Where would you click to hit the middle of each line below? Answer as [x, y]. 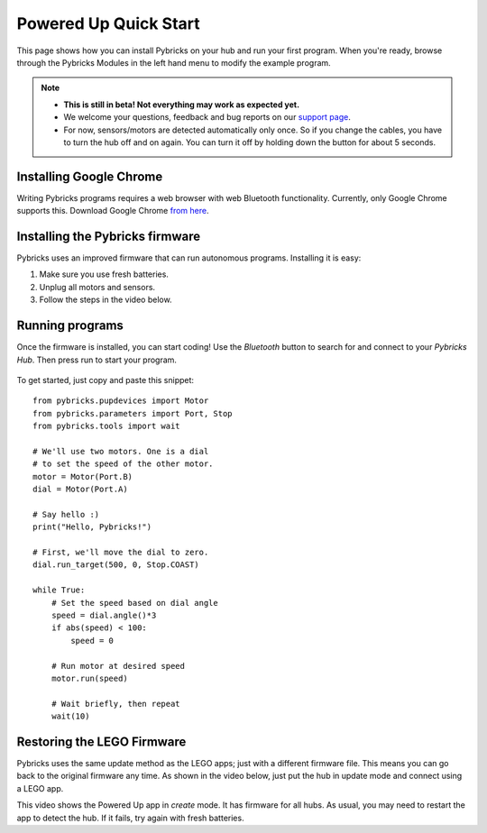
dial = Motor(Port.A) [80, 490]
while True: [59, 590]
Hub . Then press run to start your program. [97, 360]
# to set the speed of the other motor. [123, 464]
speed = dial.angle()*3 [104, 615]
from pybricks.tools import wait [106, 426]
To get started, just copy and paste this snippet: [105, 380]
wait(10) [70, 716]
